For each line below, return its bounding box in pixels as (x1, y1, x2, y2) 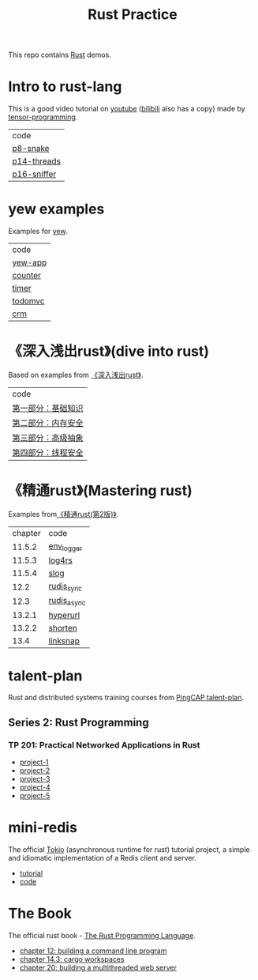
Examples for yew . (8, 227, 68, 236)
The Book (8, 905, 73, 922)
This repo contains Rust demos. (8, 50, 112, 60)
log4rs (48, 555, 73, 566)
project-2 (19, 766, 50, 775)
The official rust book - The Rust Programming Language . (8, 931, 196, 940)
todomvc (12, 296, 45, 307)
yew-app (12, 257, 47, 268)
